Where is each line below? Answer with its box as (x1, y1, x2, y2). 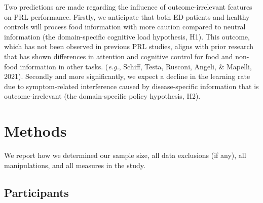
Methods (4, 120, 67, 141)
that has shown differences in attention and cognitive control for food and (4, 51, 233, 61)
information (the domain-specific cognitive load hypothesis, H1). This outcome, (4, 31, 250, 42)
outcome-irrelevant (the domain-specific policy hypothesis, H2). (4, 91, 201, 101)
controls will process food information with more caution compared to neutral (4, 21, 246, 32)
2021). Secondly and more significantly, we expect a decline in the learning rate (4, 71, 250, 82)
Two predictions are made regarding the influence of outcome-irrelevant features (4, 2, 252, 12)
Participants (4, 184, 69, 200)
